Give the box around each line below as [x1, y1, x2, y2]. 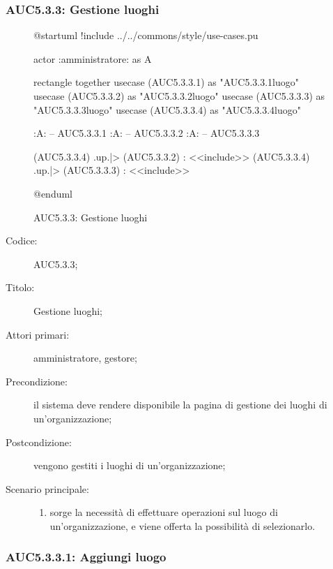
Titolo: [6, 280, 35, 295]
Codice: [6, 233, 38, 248]
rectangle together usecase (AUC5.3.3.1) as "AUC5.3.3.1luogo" [33, 75, 299, 89]
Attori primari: [6, 327, 70, 341]
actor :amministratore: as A [33, 51, 152, 66]
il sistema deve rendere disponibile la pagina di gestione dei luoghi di [33, 397, 327, 412]
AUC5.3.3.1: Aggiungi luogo [6, 548, 166, 566]
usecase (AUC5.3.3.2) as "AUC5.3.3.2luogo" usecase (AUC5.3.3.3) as [33, 89, 325, 103]
